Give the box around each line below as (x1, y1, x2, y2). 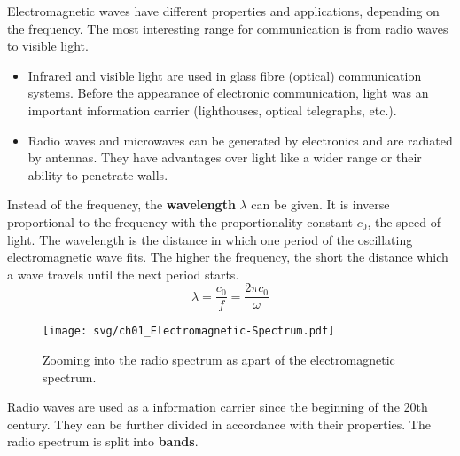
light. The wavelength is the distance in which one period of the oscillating (7, 230, 413, 248)
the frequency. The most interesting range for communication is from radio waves (7, 19, 448, 37)
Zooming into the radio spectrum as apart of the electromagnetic (43, 350, 395, 369)
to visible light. (7, 36, 89, 55)
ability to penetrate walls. (27, 165, 168, 184)
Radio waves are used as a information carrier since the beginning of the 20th (7, 397, 428, 416)
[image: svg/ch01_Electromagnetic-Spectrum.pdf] (43, 325, 335, 338)
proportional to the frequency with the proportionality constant (7, 212, 354, 231)
